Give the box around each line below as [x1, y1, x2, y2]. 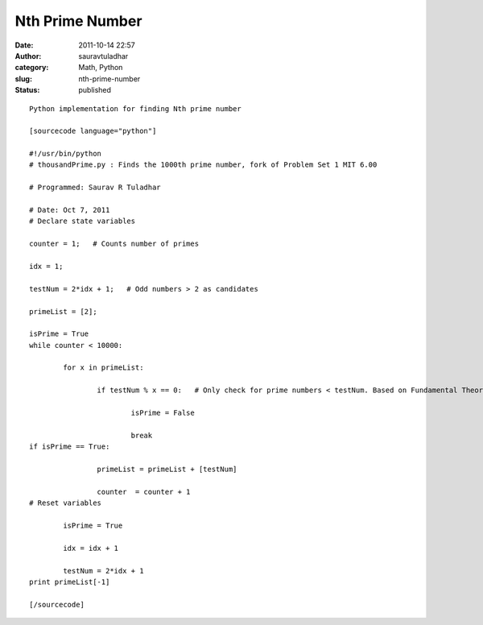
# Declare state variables [29, 217, 136, 226]
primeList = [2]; [29, 307, 97, 316]
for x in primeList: [63, 363, 144, 372]
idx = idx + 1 [63, 544, 119, 553]
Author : [14, 51, 42, 60]
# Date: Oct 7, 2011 [29, 205, 110, 215]
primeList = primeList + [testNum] [97, 465, 237, 474]
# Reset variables [29, 499, 102, 507]
